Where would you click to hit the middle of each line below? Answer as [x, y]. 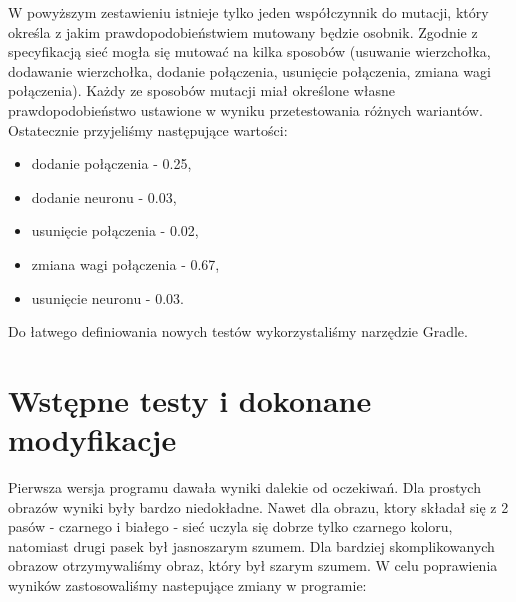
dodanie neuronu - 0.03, [104, 196]
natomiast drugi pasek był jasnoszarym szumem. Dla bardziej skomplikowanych [251, 545]
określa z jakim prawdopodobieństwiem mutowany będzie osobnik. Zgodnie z [243, 31]
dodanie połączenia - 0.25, [111, 163]
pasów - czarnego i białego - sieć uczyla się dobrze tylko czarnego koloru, [230, 526]
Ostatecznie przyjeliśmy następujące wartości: [148, 129]
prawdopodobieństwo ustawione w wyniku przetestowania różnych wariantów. [245, 109]
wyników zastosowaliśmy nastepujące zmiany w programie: [187, 585]
